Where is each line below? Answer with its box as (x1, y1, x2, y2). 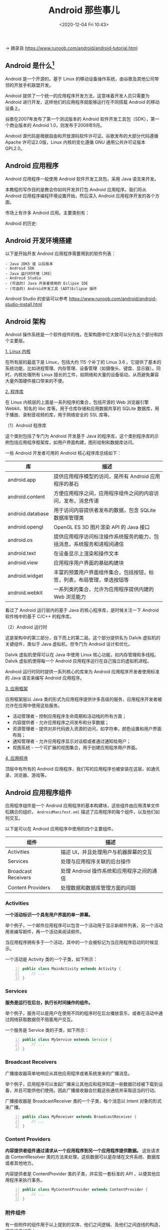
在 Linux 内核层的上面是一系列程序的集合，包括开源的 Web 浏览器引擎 (5, 399, 149, 405)
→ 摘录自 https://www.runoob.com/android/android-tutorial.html (5, 45, 138, 51)
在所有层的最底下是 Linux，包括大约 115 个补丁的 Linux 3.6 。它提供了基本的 (5, 359, 161, 365)
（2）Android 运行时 (5, 624, 47, 630)
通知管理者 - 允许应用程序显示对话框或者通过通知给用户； (12, 738, 131, 744)
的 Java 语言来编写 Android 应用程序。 (5, 675, 84, 681)
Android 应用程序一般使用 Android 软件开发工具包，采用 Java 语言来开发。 (5, 176, 159, 182)
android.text (7, 550, 36, 557)
